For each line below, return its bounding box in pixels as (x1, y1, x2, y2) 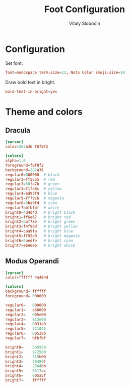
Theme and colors (5, 106, 83, 118)
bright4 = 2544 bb (5, 364, 46, 369)
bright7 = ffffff (5, 378, 46, 383)
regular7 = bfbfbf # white (5, 205, 59, 210)
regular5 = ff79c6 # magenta (5, 196, 64, 201)
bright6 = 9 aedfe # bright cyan (5, 238, 73, 243)
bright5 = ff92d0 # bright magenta (5, 234, 80, 239)
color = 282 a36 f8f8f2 (5, 144, 49, 149)
